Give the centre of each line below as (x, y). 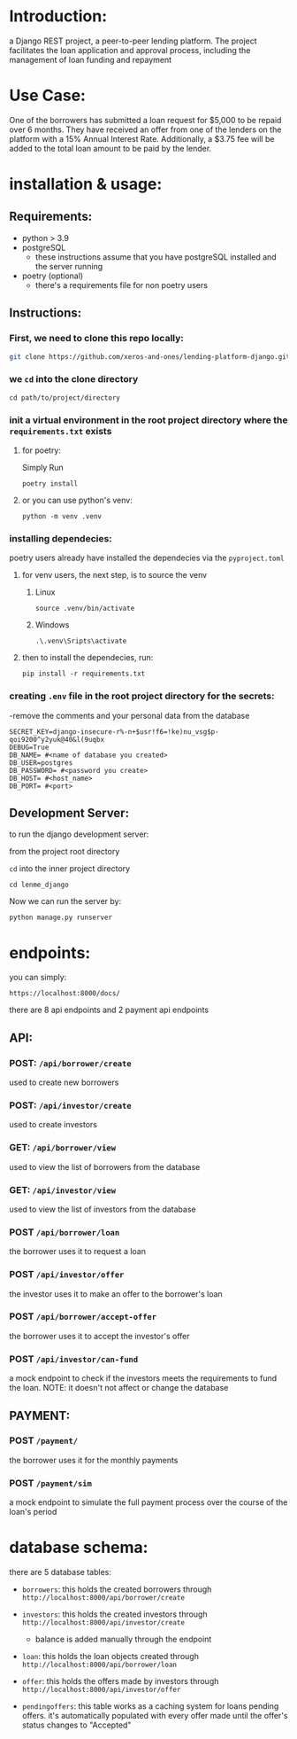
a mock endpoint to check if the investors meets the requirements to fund (143, 1378)
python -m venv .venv (61, 517)
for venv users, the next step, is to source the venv (114, 575)
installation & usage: (86, 184)
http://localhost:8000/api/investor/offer (101, 1690)
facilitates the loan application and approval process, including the (130, 50)
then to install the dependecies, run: (88, 658)
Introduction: (58, 16)
